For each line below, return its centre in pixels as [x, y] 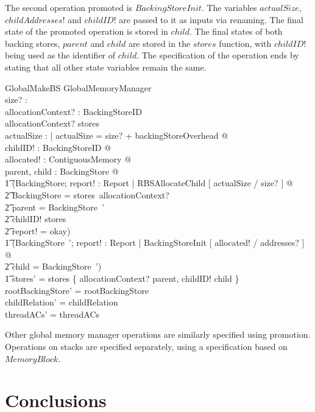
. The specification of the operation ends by [218, 55]
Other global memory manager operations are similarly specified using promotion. [158, 334]
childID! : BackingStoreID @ [58, 147]
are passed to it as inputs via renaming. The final [211, 19]
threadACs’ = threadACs [52, 314]
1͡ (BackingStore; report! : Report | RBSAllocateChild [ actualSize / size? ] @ [149, 183]
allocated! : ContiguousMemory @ [68, 159]
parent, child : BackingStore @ [62, 171]
